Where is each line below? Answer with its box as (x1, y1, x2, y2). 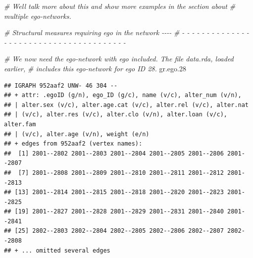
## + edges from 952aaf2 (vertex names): (4, 140, 143, 148)
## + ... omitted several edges (4, 247, 110, 254)
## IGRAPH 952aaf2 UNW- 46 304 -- (4, 82, 118, 89)
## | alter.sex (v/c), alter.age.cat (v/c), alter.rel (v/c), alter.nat (4, 101, 249, 108)
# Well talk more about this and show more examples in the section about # (4, 1, 236, 11)
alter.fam (4, 120, 36, 128)
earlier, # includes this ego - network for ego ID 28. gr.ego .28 (4, 63, 186, 73)
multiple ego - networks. (4, 10, 71, 21)
